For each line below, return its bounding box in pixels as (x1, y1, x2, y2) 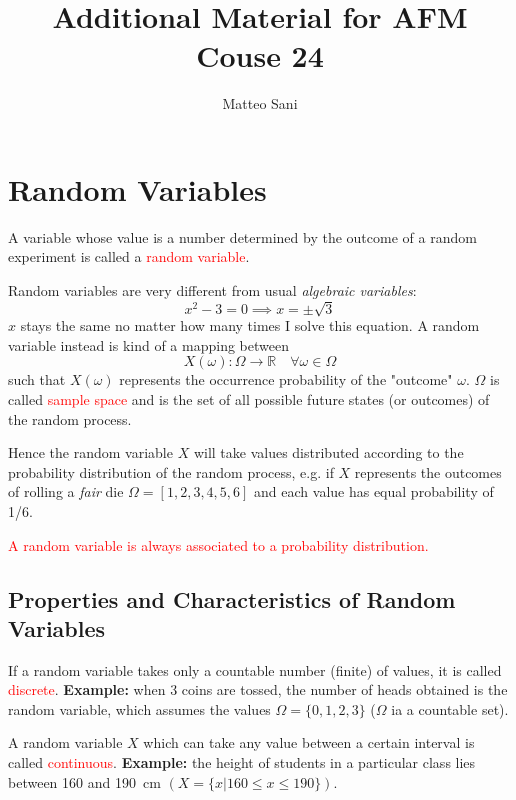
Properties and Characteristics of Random (8, 583, 456, 614)
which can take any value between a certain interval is (143, 732, 475, 753)
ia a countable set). (391, 698, 509, 719)
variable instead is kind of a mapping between (8, 334, 289, 355)
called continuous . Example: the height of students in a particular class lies (8, 752, 476, 773)
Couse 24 (196, 35, 324, 76)
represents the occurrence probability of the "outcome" (119, 369, 453, 390)
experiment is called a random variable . (8, 246, 250, 267)
